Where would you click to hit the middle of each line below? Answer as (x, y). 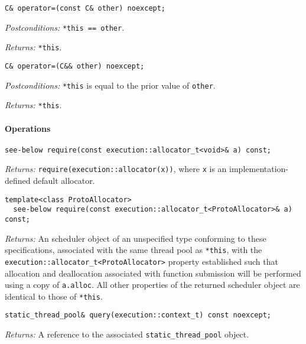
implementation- (259, 169)
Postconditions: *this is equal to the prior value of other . (110, 85)
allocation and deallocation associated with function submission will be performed (153, 273)
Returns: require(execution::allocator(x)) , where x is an (116, 169)
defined (18, 181)
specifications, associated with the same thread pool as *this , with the (134, 250)
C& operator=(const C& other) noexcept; (85, 8)
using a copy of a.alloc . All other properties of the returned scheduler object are (152, 285)
